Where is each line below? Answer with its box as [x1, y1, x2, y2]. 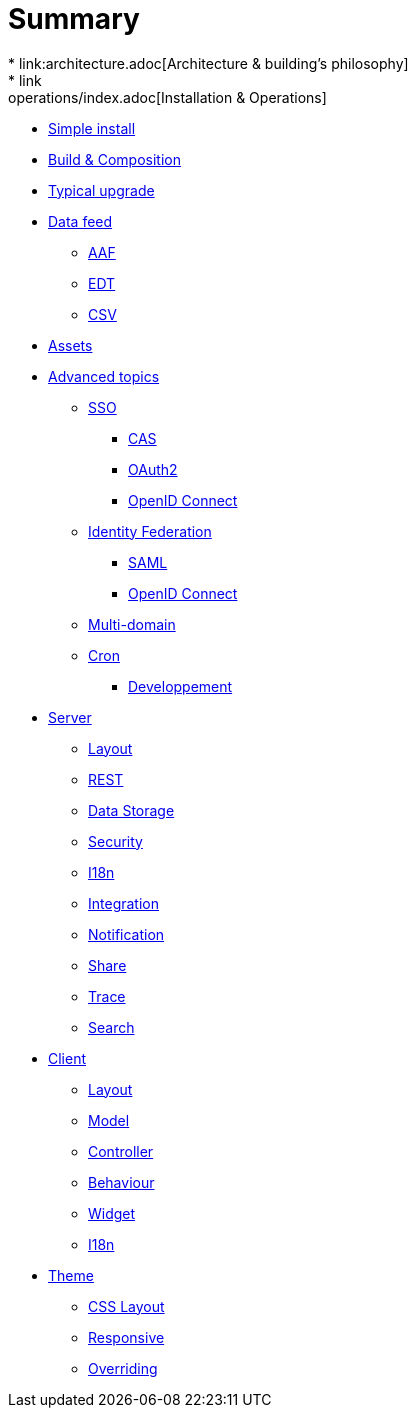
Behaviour [88, 1173, 155, 1191]
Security [88, 832, 143, 850]
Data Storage [88, 801, 175, 819]
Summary [8, 2, 140, 36]
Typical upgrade [48, 181, 155, 199]
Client [48, 1049, 87, 1067]
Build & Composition [48, 150, 181, 168]
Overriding [88, 1359, 158, 1377]
